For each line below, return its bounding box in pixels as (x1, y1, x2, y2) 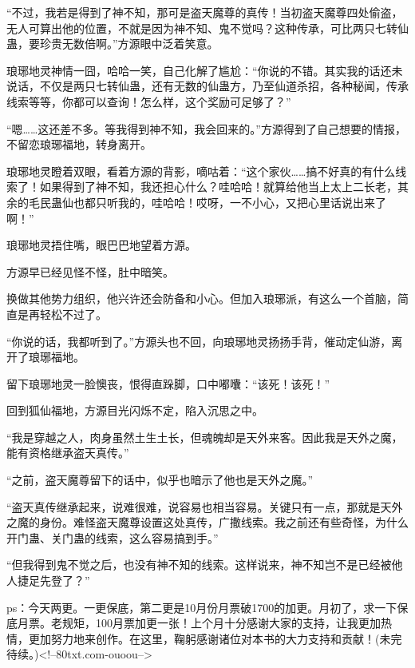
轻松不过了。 (39, 305, 107, 322)
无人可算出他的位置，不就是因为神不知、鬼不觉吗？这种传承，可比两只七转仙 (6, 19, 409, 36)
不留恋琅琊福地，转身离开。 (6, 136, 152, 153)
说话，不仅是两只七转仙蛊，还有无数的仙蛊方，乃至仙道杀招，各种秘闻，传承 (6, 78, 409, 94)
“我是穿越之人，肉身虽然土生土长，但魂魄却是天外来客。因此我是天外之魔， (6, 428, 403, 445)
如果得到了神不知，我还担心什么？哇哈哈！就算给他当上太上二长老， (39, 178, 397, 195)
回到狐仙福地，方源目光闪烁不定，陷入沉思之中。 (6, 402, 263, 419)
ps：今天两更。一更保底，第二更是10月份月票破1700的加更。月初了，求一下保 (6, 598, 409, 615)
